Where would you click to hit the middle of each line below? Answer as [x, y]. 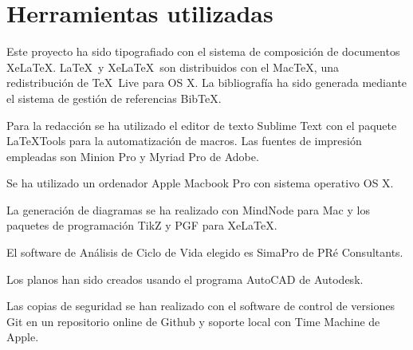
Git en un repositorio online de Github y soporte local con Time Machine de [193, 321]
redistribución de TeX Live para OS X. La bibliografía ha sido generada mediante [207, 83]
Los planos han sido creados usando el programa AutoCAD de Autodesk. [185, 279]
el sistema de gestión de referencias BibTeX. [114, 98]
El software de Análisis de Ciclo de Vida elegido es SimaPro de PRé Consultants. [205, 252]
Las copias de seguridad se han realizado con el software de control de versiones [201, 306]
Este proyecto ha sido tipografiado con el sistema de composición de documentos [203, 51]
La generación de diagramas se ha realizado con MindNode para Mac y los [188, 209]
